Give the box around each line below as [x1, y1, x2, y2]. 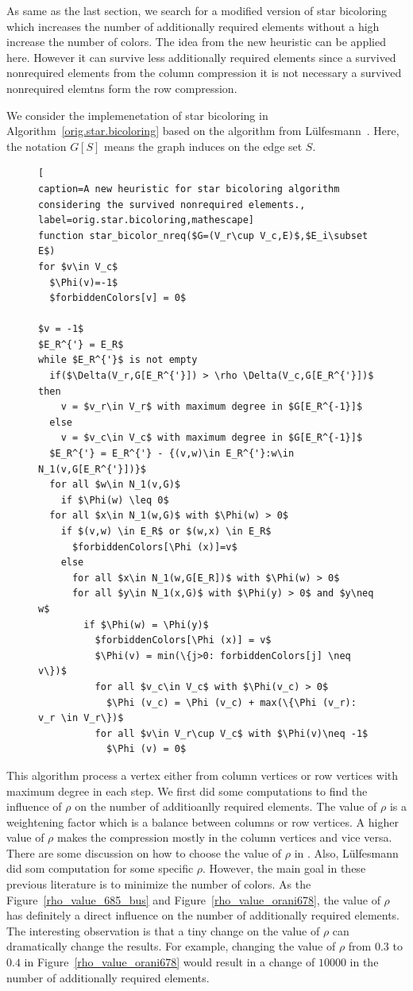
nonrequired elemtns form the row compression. [6, 79, 237, 96]
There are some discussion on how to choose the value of [6, 844, 282, 861]
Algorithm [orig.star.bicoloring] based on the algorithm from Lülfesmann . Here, [6, 122, 399, 139]
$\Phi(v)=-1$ [49, 276, 118, 288]
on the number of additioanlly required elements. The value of [75, 798, 377, 815]
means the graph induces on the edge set [104, 137, 303, 154]
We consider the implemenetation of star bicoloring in [6, 106, 268, 123]
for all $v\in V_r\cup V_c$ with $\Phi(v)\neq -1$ [95, 727, 369, 739]
